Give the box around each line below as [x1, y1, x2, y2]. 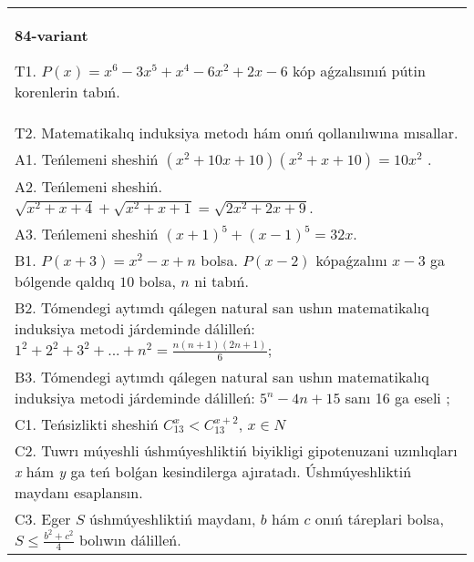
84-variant [15, 25, 88, 46]
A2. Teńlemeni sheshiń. [15, 176, 162, 197]
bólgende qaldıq [15, 271, 115, 291]
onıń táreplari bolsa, [314, 507, 444, 529]
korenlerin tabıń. [15, 81, 120, 102]
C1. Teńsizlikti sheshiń [15, 413, 159, 434]
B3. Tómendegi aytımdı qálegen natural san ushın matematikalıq [15, 365, 429, 387]
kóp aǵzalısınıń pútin [292, 60, 426, 81]
